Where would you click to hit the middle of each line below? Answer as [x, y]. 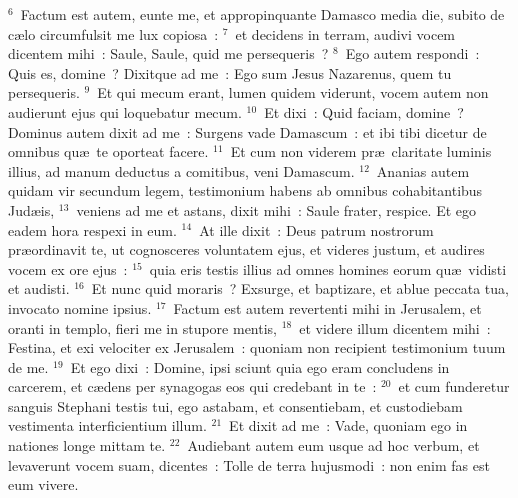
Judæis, [31, 209]
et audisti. [39, 288]
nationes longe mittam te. [87, 445]
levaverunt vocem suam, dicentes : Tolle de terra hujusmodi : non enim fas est [249, 464]
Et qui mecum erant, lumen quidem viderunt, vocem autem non [293, 92]
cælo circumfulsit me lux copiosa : [113, 33]
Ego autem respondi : [412, 53]
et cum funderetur [454, 386]
